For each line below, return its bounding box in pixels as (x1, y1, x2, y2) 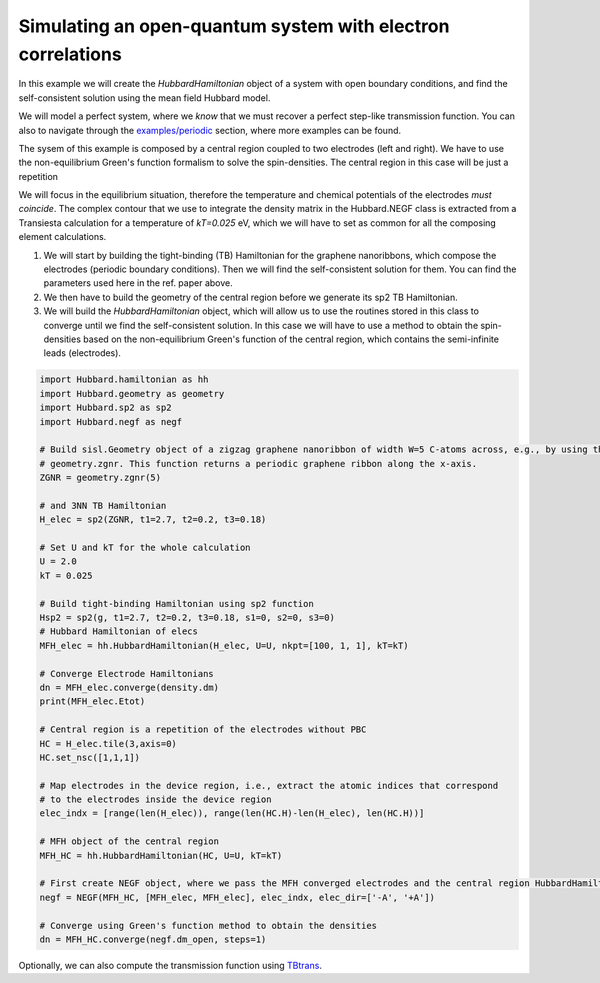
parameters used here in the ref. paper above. (43, 277, 234, 289)
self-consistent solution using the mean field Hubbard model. (18, 91, 271, 104)
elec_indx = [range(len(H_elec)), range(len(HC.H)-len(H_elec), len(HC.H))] (39, 808, 425, 819)
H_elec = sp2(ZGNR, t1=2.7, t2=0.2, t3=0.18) (39, 514, 267, 525)
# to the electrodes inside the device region (39, 794, 272, 805)
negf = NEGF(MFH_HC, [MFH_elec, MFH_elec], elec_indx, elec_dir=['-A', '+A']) (39, 891, 435, 903)
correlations (18, 43, 122, 65)
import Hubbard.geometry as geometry (39, 388, 225, 399)
